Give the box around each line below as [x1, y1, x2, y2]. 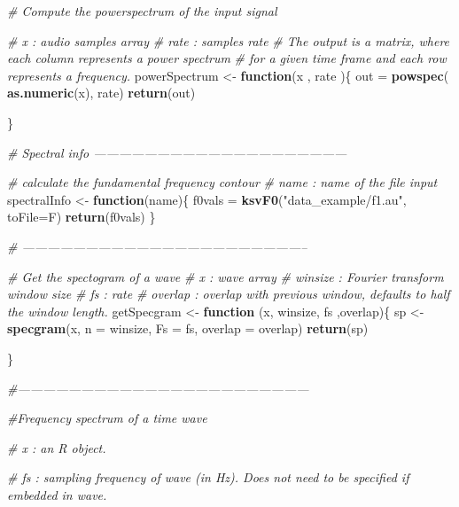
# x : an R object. [7, 438, 106, 456]
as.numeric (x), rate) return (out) [7, 83, 196, 102]
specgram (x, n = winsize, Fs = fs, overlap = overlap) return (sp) [7, 319, 369, 338]
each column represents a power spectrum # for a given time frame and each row [7, 49, 447, 67]
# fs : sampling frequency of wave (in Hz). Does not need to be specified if [7, 468, 409, 487]
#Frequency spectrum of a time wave [7, 409, 207, 427]
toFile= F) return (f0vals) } [7, 207, 156, 226]
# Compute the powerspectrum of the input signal [7, 2, 277, 19]
